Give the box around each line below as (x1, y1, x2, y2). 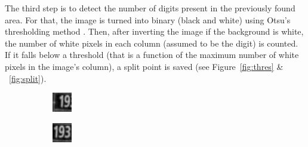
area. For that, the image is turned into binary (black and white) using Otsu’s (5, 13, 291, 26)
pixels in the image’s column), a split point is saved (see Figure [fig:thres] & (5, 60, 284, 72)
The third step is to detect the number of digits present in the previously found (5, 2, 295, 14)
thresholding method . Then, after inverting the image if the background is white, (5, 25, 304, 38)
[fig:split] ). (9, 72, 47, 84)
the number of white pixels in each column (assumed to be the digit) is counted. (5, 36, 298, 49)
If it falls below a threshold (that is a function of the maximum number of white (5, 48, 299, 61)
